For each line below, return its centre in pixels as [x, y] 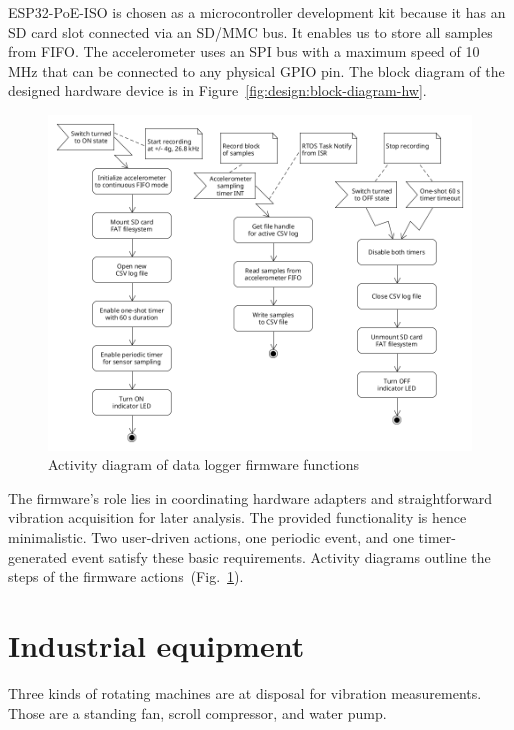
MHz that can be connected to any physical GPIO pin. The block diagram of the [256, 70]
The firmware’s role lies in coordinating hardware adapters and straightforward [250, 497]
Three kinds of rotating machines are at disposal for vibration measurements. [245, 692]
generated [38, 556]
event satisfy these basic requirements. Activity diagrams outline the [281, 556]
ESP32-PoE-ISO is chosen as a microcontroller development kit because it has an [257, 12]
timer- [437, 537]
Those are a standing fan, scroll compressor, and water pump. [197, 712]
